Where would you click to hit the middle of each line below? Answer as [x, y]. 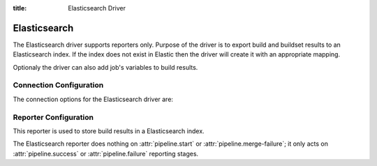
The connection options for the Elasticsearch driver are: [93, 99]
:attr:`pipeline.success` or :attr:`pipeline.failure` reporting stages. [106, 153]
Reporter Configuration [53, 117]
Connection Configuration [58, 85]
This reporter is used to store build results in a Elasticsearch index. [109, 131]
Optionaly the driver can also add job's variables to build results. [105, 67]
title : [20, 8]
